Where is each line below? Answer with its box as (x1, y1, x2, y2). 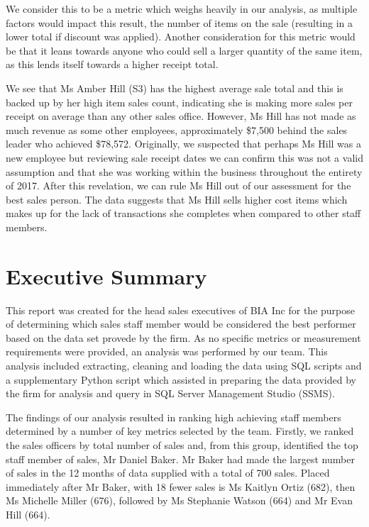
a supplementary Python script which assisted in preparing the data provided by (6, 372, 356, 387)
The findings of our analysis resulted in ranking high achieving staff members (6, 409, 341, 424)
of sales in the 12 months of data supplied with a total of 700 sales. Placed (6, 465, 330, 480)
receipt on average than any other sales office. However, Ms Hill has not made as (6, 109, 356, 123)
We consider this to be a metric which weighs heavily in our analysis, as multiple (6, 1, 358, 16)
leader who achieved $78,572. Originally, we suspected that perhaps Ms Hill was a (6, 136, 361, 151)
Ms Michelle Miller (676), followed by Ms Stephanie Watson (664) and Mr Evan (6, 493, 353, 508)
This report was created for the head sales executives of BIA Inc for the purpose (6, 302, 355, 317)
